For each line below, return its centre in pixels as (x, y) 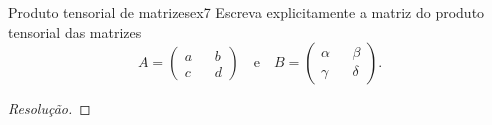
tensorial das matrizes (75, 31)
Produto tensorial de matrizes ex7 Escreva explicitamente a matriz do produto (246, 12)
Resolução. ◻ (49, 108)
